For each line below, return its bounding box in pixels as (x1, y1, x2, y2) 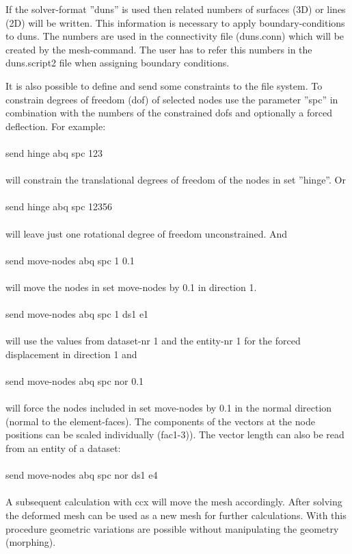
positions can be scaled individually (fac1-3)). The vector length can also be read (5, 427, 344, 442)
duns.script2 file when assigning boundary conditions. (5, 55, 230, 70)
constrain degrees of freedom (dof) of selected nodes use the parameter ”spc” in (5, 92, 338, 106)
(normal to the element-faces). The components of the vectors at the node (5, 414, 315, 428)
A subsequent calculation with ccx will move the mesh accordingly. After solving (5, 494, 342, 509)
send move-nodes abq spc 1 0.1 (5, 253, 135, 267)
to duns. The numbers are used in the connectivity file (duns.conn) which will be (5, 29, 344, 43)
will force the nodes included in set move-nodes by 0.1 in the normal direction (5, 401, 332, 415)
